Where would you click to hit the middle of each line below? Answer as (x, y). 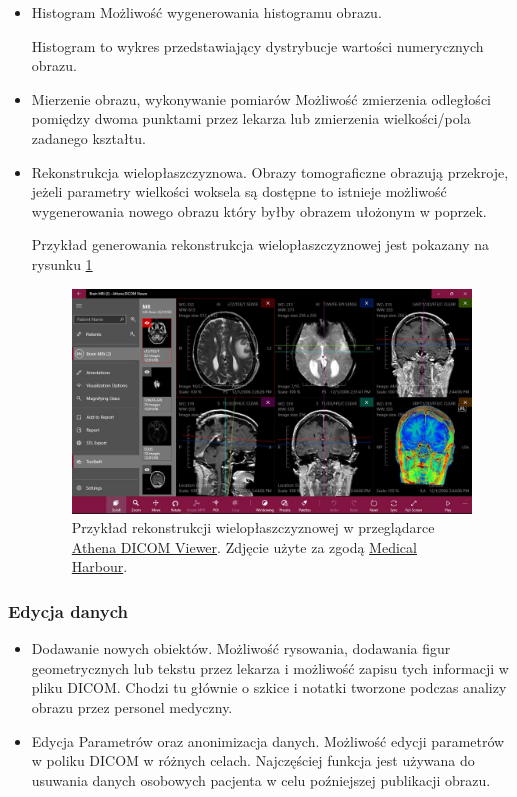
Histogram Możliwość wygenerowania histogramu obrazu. (206, 12)
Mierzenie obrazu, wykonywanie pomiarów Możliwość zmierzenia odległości (261, 98)
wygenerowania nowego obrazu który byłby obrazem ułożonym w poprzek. (259, 210)
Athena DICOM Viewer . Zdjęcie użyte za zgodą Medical (244, 546)
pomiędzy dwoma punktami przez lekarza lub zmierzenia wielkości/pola (251, 118)
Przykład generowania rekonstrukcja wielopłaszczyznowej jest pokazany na (260, 244)
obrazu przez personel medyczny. (132, 707)
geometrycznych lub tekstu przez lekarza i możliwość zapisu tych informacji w (270, 667)
